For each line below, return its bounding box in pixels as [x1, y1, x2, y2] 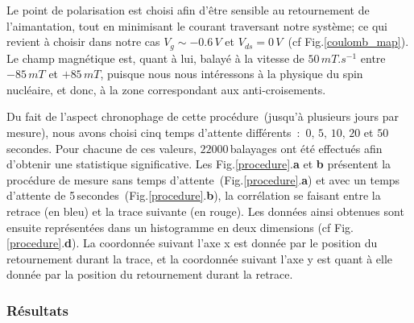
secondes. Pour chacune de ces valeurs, [6, 139, 197, 156]
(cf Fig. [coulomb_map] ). [288, 33, 409, 50]
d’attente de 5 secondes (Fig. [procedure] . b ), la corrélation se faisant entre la [6, 187, 381, 204]
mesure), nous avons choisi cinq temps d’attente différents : [6, 124, 300, 141]
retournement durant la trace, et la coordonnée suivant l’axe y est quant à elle [6, 250, 393, 267]
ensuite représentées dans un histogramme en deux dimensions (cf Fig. [6, 218, 354, 235]
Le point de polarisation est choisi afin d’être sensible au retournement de [6, 2, 370, 18]
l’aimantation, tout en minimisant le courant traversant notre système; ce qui [6, 17, 387, 34]
